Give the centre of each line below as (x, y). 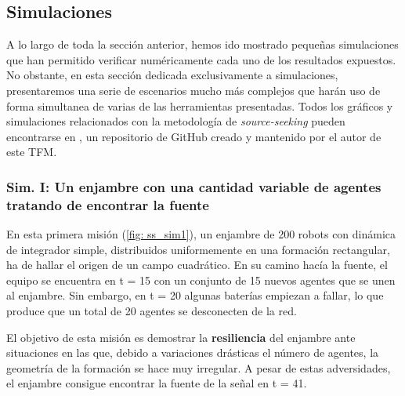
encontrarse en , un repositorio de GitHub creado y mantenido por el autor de (194, 136)
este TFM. (32, 152)
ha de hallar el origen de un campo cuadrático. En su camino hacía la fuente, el (197, 265)
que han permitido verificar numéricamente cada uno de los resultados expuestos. (201, 59)
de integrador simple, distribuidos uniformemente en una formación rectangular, (198, 249)
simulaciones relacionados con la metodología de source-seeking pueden (176, 121)
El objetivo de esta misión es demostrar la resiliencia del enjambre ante (181, 337)
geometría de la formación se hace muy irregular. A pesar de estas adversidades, (199, 367)
